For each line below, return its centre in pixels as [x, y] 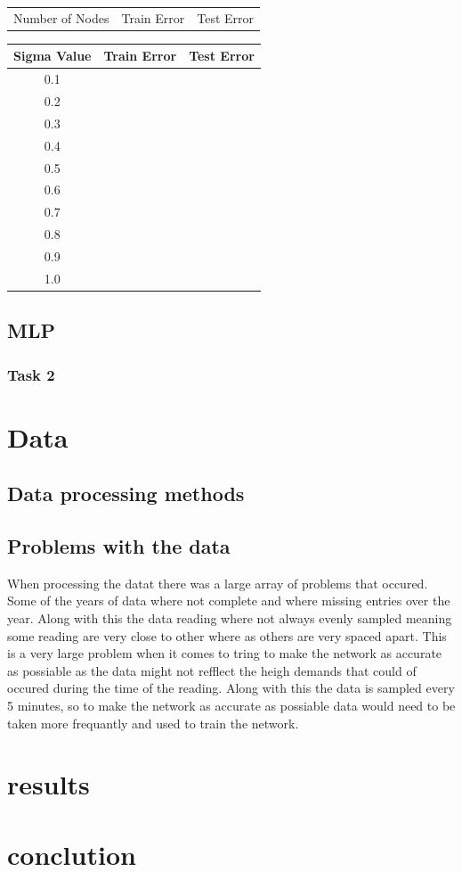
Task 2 [31, 374]
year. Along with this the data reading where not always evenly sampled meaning [230, 618]
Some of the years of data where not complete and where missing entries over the [229, 601]
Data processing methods [126, 494]
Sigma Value [53, 56]
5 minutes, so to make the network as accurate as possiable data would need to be [231, 706]
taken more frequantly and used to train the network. [153, 723]
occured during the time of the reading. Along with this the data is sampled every [231, 688]
